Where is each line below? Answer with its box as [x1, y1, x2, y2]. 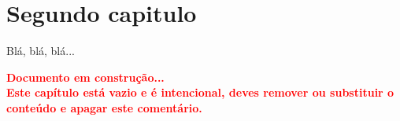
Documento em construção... [6, 68, 165, 85]
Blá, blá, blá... [6, 42, 75, 59]
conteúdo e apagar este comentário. [6, 99, 202, 115]
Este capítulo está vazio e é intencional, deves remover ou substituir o [6, 84, 394, 101]
